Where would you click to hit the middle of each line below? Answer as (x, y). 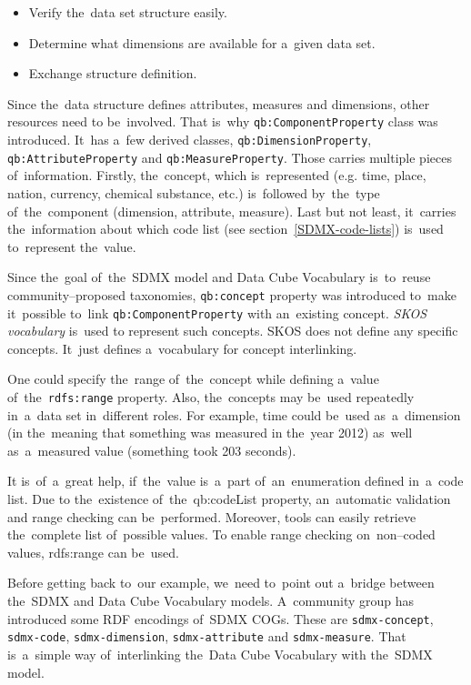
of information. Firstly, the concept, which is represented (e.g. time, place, (217, 175)
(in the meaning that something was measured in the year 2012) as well (210, 433)
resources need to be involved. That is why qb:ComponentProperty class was (223, 121)
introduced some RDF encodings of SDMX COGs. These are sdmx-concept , (220, 618)
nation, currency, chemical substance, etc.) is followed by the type (194, 192)
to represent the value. (72, 246)
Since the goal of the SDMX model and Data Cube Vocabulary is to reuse (219, 277)
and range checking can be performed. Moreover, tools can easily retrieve (212, 516)
